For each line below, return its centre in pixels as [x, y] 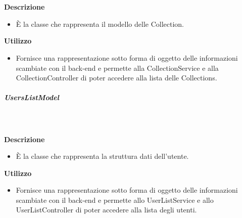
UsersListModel [32, 97]
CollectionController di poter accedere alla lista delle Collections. [116, 78]
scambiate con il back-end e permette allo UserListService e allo [115, 200]
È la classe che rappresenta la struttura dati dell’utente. [102, 156]
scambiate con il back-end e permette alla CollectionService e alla [117, 68]
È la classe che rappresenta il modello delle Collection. [100, 24]
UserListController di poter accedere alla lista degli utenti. [106, 210]
